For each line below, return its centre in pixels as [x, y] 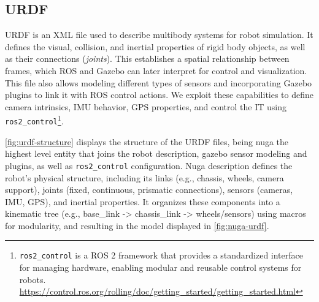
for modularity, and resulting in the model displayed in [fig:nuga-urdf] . [137, 225]
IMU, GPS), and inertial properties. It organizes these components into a [143, 201]
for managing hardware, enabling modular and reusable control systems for [160, 267]
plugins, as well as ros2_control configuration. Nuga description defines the [149, 165]
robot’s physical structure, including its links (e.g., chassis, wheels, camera [144, 177]
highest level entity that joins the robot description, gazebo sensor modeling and [156, 153]
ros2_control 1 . [34, 120]
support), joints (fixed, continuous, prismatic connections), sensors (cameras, [149, 190]
